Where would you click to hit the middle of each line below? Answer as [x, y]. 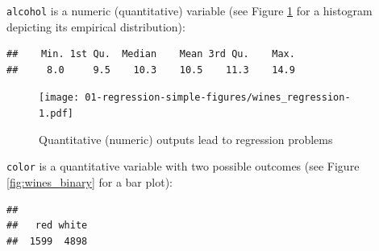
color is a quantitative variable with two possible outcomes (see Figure [183, 166]
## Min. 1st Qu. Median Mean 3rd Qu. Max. [151, 54]
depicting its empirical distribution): [96, 26]
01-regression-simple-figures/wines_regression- [218, 98]
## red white [47, 226]
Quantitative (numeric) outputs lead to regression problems [186, 139]
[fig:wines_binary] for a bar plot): [90, 182]
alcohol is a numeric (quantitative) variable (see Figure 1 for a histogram [189, 10]
